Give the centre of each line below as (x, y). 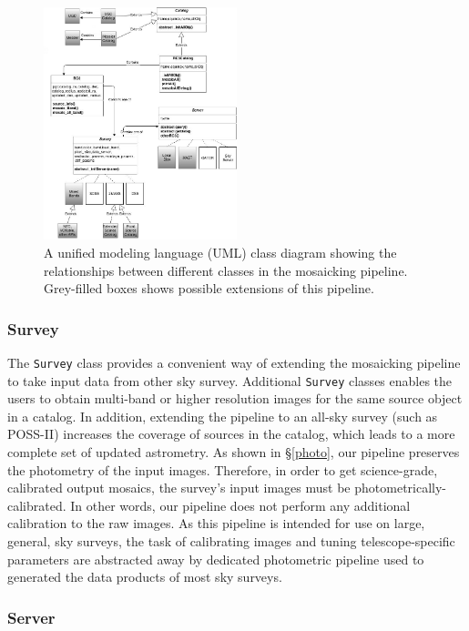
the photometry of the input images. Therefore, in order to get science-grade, (223, 469)
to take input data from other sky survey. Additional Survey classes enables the (230, 380)
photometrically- (401, 488)
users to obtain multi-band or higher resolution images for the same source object (235, 398)
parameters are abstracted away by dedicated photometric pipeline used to (216, 559)
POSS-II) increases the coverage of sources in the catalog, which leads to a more (231, 434)
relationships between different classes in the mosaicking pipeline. (226, 270)
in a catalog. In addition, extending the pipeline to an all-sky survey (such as (223, 416)
